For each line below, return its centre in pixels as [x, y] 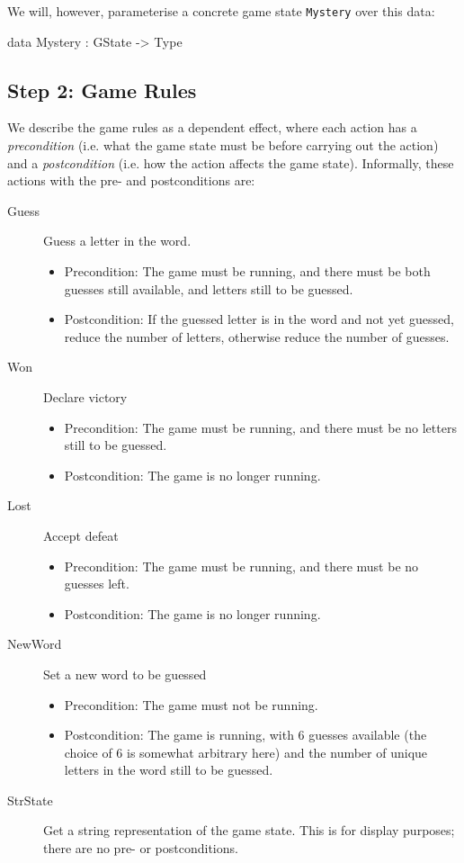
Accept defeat [81, 535]
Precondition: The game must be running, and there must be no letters [260, 427]
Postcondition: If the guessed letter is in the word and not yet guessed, [259, 319]
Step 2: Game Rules [102, 90]
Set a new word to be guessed [125, 674]
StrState [30, 800]
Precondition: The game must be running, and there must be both [247, 271]
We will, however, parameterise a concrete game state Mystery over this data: [221, 11]
